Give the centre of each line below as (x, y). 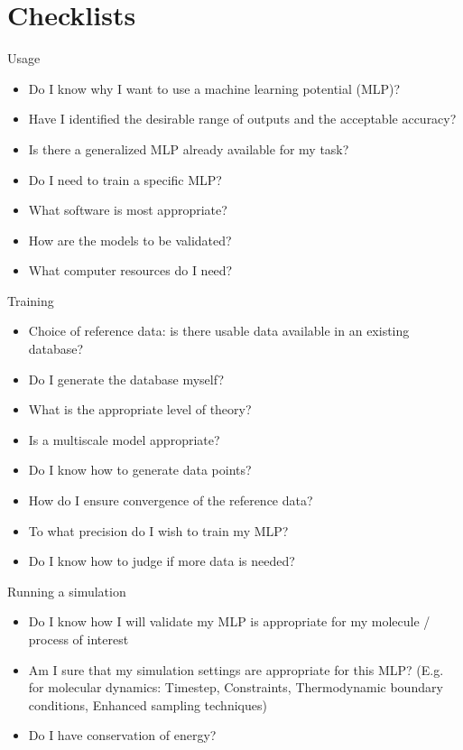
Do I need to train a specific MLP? (125, 179)
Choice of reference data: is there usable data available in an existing (219, 331)
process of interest (79, 639)
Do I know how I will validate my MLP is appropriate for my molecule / (229, 621)
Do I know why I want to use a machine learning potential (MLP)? (214, 88)
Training (31, 300)
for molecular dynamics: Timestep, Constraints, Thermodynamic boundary (236, 687)
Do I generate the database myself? (126, 379)
